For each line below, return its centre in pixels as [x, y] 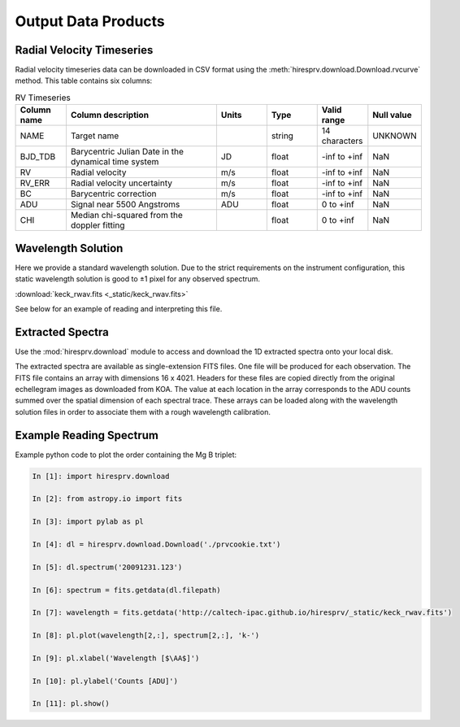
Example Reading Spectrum [87, 435]
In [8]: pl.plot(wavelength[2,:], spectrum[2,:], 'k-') [146, 636]
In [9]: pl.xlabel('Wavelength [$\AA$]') [116, 658]
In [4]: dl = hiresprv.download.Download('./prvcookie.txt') [156, 544]
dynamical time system [115, 162]
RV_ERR [35, 183]
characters [342, 141]
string [282, 136]
